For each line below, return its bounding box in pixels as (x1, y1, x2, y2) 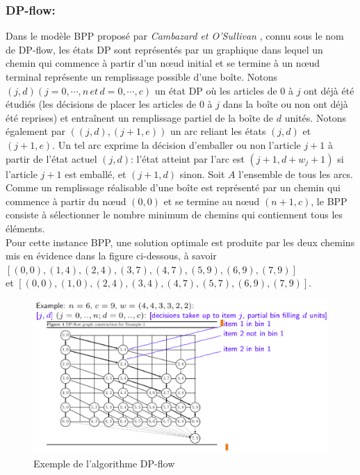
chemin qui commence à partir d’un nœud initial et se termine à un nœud (6, 56, 320, 70)
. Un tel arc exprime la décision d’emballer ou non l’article (52, 137, 301, 152)
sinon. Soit (179, 166, 225, 181)
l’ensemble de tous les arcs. (238, 166, 354, 181)
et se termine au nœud (163, 193, 260, 208)
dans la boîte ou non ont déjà (222, 97, 348, 111)
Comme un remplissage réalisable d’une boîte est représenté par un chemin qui (6, 180, 341, 195)
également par (6, 124, 65, 138)
